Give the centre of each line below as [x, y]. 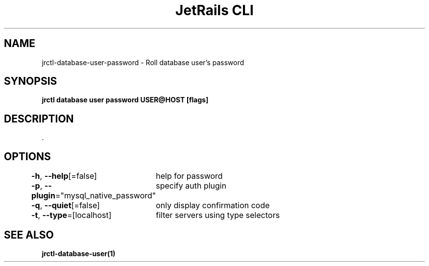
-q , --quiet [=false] [66, 206]
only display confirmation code [213, 206]
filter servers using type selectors [218, 215]
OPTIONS [27, 156]
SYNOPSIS [31, 81]
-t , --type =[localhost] [71, 215]
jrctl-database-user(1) [79, 253]
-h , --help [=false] [64, 176]
